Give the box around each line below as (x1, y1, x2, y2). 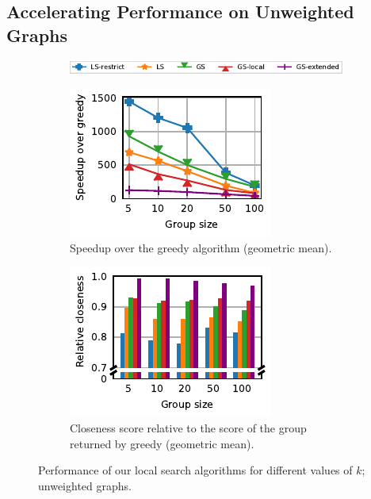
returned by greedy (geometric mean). (70, 435, 254, 451)
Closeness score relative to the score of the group (70, 420, 307, 436)
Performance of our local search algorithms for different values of (38, 462, 353, 478)
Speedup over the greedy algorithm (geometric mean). (70, 239, 332, 255)
